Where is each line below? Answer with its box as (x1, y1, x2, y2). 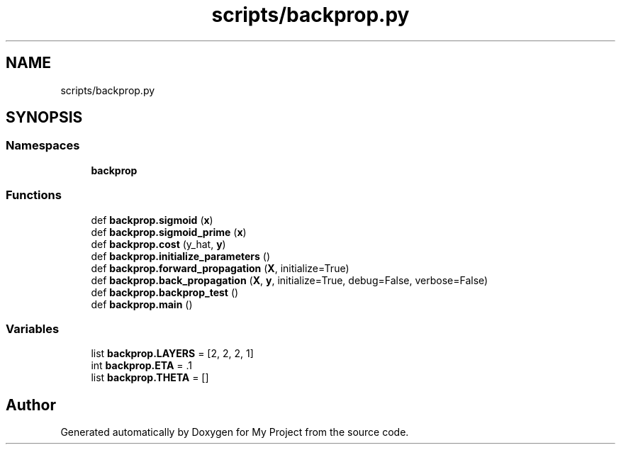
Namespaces (6, 138, 80, 153)
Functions (6, 188, 62, 203)
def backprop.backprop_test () (91, 286, 239, 298)
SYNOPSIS (6, 108, 83, 127)
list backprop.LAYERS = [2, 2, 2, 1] (91, 347, 254, 360)
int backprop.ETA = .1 (91, 359, 193, 372)
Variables (6, 321, 60, 336)
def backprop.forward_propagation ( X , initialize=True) (91, 261, 349, 274)
